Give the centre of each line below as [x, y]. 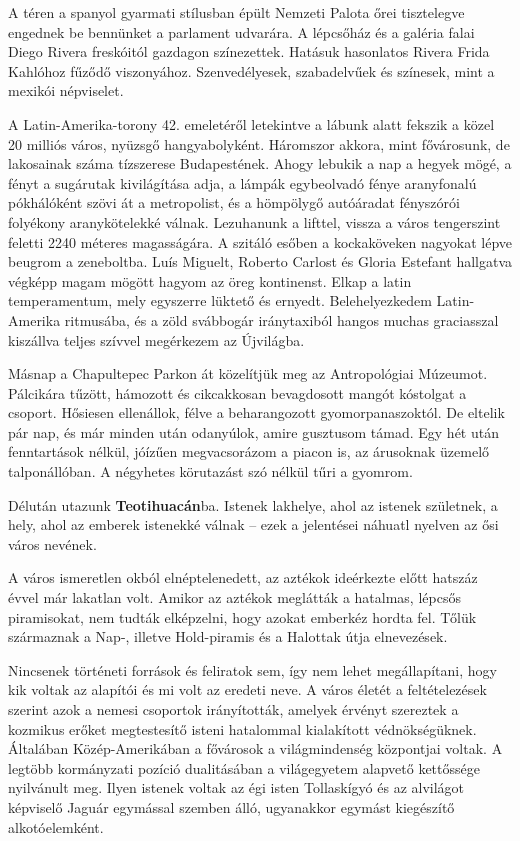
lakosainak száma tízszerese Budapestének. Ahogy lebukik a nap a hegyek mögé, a [260, 163]
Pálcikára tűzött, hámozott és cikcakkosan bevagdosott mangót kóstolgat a [237, 392]
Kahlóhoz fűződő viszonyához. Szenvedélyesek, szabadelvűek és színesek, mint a [251, 70]
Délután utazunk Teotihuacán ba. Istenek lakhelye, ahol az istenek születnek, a [253, 504]
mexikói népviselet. [66, 90]
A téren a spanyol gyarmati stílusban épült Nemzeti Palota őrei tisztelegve [236, 12]
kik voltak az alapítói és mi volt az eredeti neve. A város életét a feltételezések [247, 689]
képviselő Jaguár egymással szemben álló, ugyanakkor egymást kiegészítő [231, 806]
